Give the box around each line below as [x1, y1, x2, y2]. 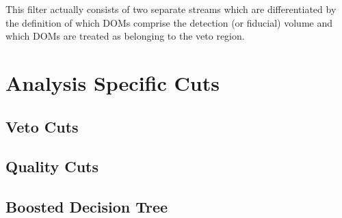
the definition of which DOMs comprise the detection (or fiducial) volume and [5, 15, 333, 29]
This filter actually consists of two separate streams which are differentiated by [5, 2, 337, 16]
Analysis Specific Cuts [5, 68, 220, 96]
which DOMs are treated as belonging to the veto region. [5, 29, 245, 43]
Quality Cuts [5, 156, 98, 177]
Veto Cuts [5, 115, 79, 137]
